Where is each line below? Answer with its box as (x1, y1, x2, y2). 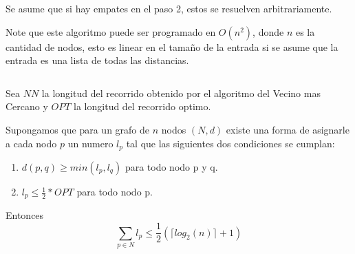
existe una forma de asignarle (226, 122, 349, 136)
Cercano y (6, 99, 48, 114)
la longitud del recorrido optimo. (74, 99, 211, 114)
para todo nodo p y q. (125, 160, 218, 174)
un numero (67, 136, 114, 150)
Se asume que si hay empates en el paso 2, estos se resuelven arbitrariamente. (6, 1, 332, 15)
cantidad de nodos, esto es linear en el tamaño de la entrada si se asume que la (6, 39, 338, 54)
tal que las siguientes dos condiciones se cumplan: (126, 136, 335, 150)
